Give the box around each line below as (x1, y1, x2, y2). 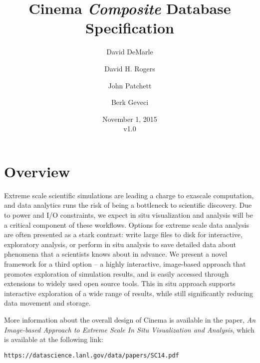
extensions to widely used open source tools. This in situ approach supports (4, 278, 236, 289)
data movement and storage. (4, 298, 91, 308)
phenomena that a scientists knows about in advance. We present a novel (4, 249, 228, 259)
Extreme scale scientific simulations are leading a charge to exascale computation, (4, 190, 254, 200)
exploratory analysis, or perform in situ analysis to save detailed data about (4, 239, 237, 249)
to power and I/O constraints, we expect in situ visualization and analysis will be (4, 210, 253, 220)
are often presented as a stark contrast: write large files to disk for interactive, (4, 229, 243, 240)
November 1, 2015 (102, 113, 157, 124)
